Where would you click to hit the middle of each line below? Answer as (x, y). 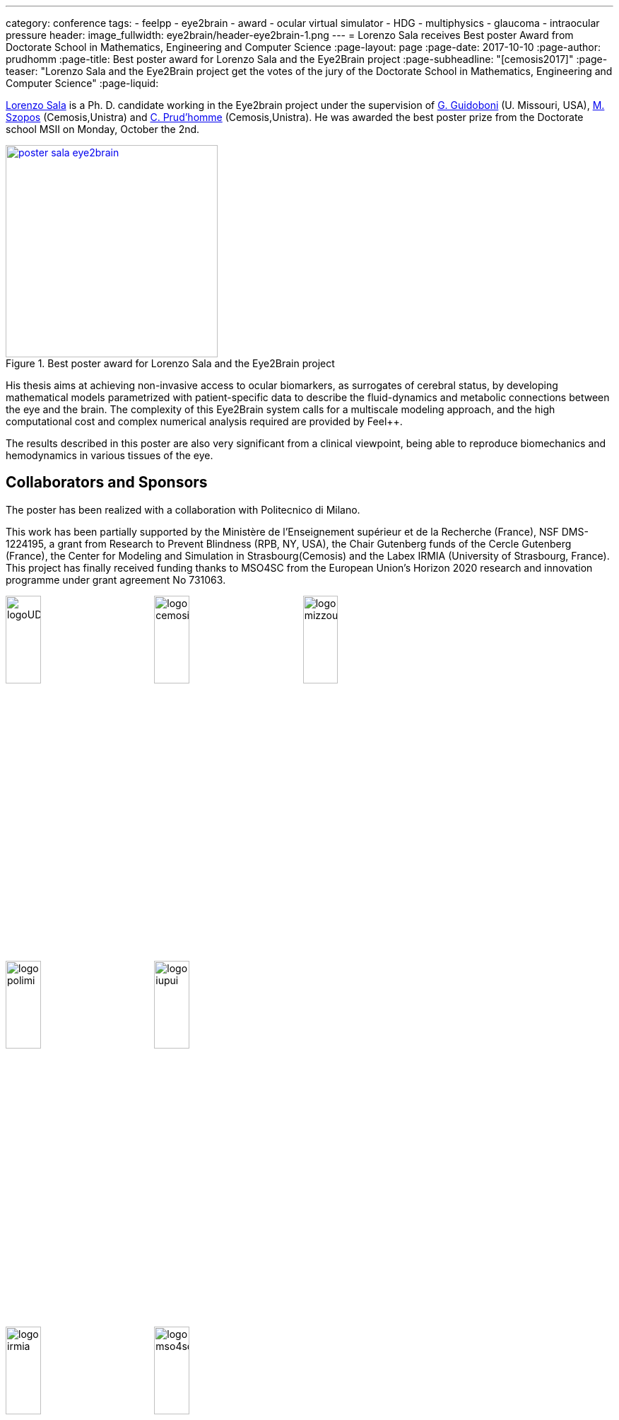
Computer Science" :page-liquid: (82, 83)
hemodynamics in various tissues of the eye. (110, 455)
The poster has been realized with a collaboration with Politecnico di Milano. (183, 509)
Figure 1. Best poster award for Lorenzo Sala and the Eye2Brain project (170, 363)
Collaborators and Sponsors (107, 483)
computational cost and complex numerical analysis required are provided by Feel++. (204, 421)
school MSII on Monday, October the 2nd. (103, 129)
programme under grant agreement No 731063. (116, 579)
